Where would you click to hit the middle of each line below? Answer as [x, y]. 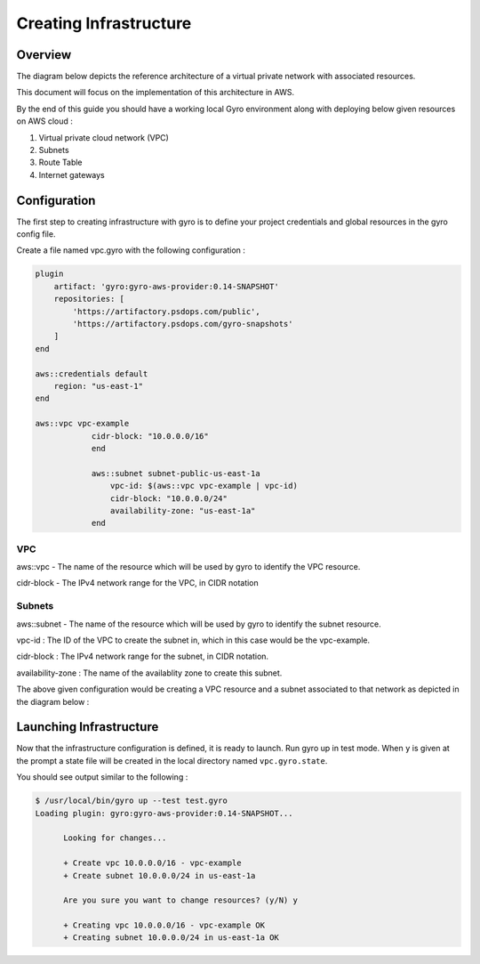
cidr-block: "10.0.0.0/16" [150, 436]
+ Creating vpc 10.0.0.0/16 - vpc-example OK [164, 925]
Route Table [61, 162]
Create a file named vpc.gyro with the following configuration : [131, 250]
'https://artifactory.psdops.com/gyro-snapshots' [183, 324]
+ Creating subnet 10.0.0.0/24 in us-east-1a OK [171, 938]
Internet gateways [72, 174]
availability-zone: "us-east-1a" [183, 510]
